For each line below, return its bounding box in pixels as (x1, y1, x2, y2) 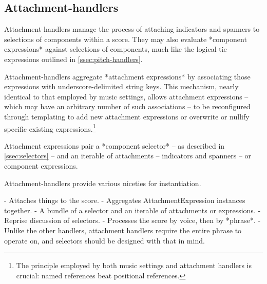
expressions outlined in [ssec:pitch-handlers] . (4, 53, 143, 64)
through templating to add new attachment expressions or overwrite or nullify (4, 111, 250, 121)
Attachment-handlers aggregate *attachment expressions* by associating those (4, 71, 251, 82)
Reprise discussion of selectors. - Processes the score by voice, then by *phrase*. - (4, 215, 261, 226)
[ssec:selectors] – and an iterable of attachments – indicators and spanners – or (4, 150, 252, 161)
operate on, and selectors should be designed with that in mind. (4, 235, 205, 246)
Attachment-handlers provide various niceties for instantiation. (4, 177, 201, 188)
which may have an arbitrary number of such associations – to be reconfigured (4, 101, 251, 112)
